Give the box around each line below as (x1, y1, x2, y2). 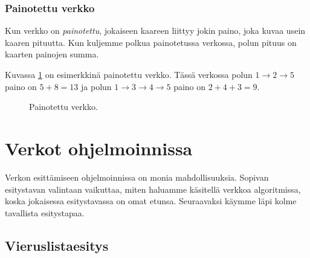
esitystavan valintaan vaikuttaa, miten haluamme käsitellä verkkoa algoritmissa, (5, 182, 301, 195)
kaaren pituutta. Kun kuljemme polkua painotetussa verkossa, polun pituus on (5, 36, 297, 48)
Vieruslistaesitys (5, 236, 109, 254)
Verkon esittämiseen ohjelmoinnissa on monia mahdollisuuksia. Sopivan (5, 170, 269, 183)
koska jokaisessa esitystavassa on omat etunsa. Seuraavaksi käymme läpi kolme (5, 195, 297, 207)
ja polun (81, 80, 112, 92)
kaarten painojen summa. (5, 48, 99, 60)
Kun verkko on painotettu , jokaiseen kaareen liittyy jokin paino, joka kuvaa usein (5, 24, 306, 37)
